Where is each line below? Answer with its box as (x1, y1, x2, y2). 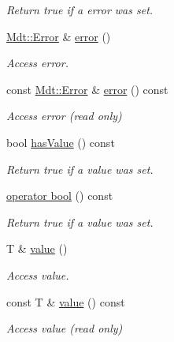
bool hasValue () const (6, 133, 115, 150)
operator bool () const (6, 187, 113, 204)
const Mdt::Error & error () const (6, 81, 168, 97)
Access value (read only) (6, 320, 123, 336)
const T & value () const (6, 293, 125, 310)
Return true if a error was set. (6, 2, 154, 17)
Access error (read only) (6, 107, 122, 124)
